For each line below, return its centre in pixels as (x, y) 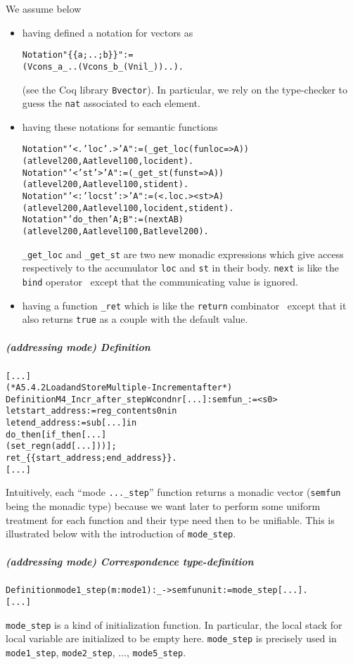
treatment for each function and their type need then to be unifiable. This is (170, 519)
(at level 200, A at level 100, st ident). (105, 185)
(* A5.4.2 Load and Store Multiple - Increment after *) (119, 388)
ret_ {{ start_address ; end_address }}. (91, 458)
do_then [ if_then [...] (56, 434)
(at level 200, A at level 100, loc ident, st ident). (128, 208)
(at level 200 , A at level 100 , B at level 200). (115, 231)
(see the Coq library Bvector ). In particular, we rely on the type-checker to (185, 89)
